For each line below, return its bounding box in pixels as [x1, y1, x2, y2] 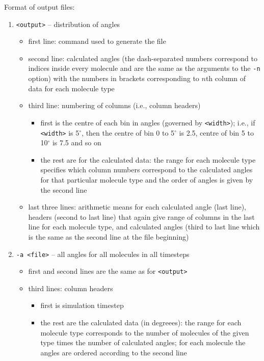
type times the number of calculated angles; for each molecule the [40, 337, 246, 348]
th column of [205, 73, 246, 84]
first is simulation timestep [40, 300, 124, 311]
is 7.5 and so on [52, 137, 101, 148]
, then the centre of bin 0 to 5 [82, 127, 175, 138]
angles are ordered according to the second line [40, 347, 187, 357]
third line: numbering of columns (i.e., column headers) [28, 100, 201, 111]
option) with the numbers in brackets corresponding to [28, 73, 199, 84]
